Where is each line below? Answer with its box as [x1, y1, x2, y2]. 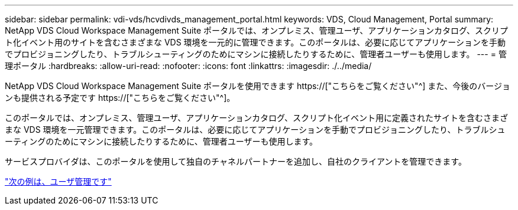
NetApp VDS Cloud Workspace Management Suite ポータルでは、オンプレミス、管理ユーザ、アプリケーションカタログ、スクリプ [5, 25, 508, 35]
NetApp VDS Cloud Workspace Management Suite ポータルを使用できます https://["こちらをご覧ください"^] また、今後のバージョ [5, 81, 510, 91]
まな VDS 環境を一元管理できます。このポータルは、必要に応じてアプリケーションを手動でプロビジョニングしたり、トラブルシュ [5, 124, 506, 134]
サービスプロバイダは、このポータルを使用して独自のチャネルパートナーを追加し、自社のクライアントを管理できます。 [5, 156, 467, 166]
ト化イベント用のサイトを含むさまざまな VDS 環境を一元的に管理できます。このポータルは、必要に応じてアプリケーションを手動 [5, 37, 506, 47]
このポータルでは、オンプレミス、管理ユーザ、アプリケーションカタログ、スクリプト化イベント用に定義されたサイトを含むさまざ [5, 113, 508, 123]
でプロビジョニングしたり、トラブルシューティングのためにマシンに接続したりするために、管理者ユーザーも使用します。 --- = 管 [5, 49, 507, 59]
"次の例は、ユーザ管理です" [5, 176, 112, 186]
